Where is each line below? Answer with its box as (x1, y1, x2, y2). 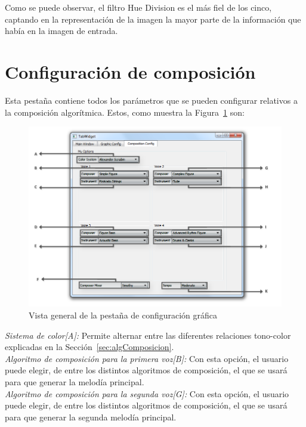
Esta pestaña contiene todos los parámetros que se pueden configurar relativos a (5, 94, 298, 106)
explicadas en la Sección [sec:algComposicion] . (5, 341, 174, 353)
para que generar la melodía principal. (5, 376, 144, 388)
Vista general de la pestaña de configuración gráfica (29, 309, 218, 321)
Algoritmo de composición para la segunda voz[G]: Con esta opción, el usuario (5, 387, 289, 400)
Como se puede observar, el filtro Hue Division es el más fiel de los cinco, (5, 1, 272, 13)
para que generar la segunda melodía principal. (5, 410, 177, 423)
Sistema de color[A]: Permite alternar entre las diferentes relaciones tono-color (5, 329, 291, 341)
